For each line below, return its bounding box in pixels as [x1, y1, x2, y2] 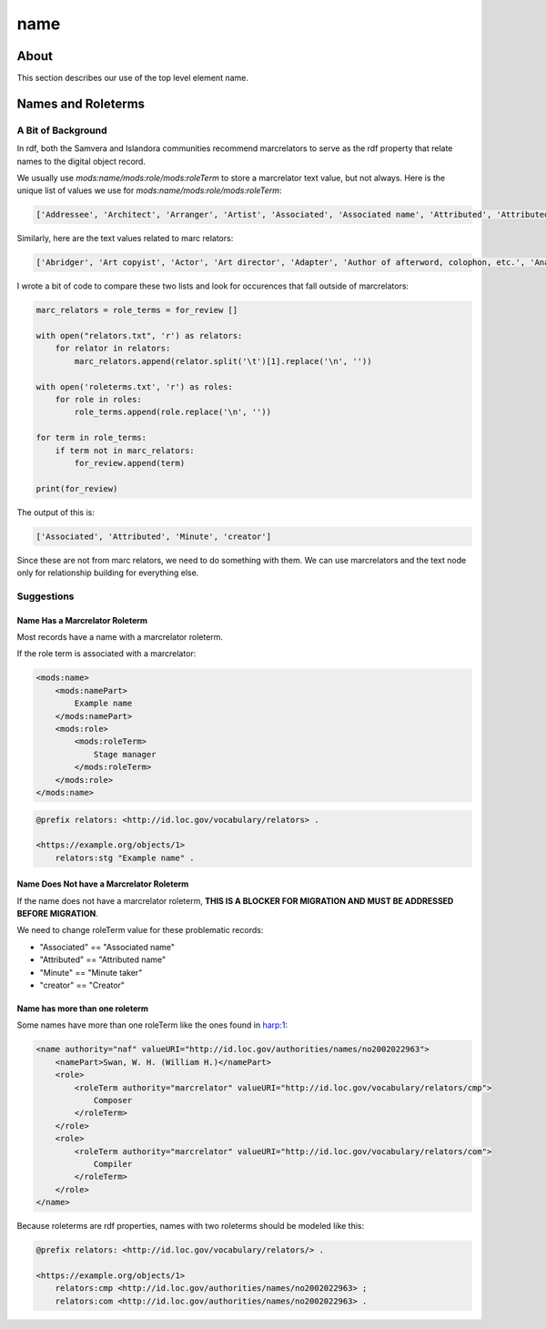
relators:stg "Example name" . [55, 852, 195, 863]
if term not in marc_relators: [55, 445, 195, 455]
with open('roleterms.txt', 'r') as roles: [35, 381, 234, 391]
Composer [93, 1095, 133, 1105]
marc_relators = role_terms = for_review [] [35, 305, 238, 316]
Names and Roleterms [16, 96, 146, 111]
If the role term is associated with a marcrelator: [16, 648, 197, 659]
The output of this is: [16, 506, 95, 518]
